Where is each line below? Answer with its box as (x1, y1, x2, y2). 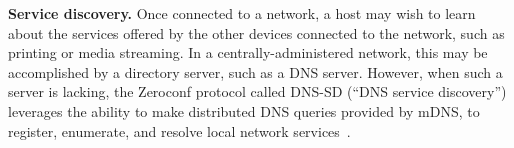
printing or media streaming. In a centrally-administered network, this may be (8, 42, 488, 63)
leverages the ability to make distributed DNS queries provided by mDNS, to (8, 100, 480, 121)
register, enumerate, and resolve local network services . (8, 120, 351, 141)
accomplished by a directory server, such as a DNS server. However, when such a (8, 61, 503, 82)
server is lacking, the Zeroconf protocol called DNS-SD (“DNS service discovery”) (8, 81, 507, 102)
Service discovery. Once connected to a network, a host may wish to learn (8, 3, 476, 23)
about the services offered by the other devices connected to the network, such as (8, 22, 505, 43)
